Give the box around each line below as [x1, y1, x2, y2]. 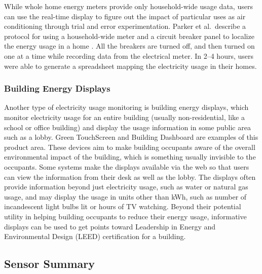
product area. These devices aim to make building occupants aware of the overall [4, 141, 255, 152]
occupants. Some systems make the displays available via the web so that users [4, 161, 249, 172]
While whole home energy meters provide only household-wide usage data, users [4, 1, 253, 11]
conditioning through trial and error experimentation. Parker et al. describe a [4, 21, 246, 31]
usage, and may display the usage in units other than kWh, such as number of [4, 191, 247, 202]
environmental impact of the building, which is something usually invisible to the [4, 151, 256, 162]
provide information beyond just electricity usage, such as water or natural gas [4, 181, 248, 192]
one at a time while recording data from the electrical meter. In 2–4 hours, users [4, 50, 254, 61]
